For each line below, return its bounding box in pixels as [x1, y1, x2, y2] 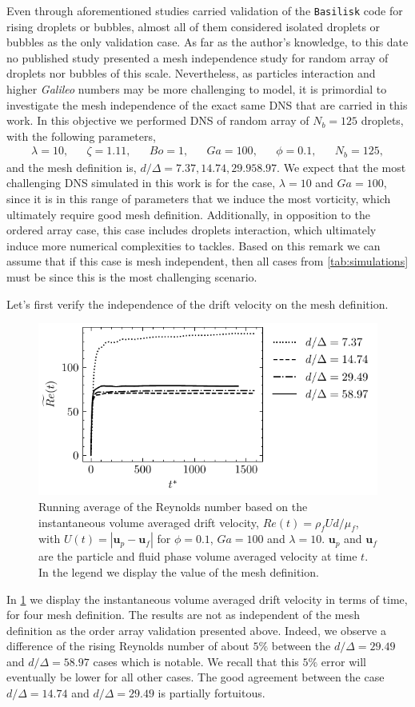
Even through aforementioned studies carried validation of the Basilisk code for [6, 2, 403, 18]
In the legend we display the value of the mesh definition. [38, 563, 319, 580]
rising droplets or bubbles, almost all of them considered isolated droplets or [6, 18, 381, 34]
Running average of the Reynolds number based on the [38, 497, 308, 514]
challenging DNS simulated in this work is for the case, [6, 174, 276, 191]
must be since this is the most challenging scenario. [6, 269, 257, 286]
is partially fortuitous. [158, 685, 265, 701]
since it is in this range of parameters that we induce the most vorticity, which [6, 190, 391, 207]
